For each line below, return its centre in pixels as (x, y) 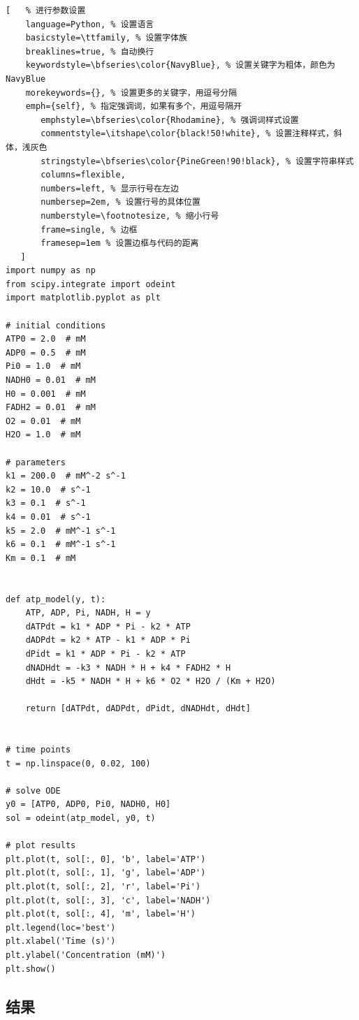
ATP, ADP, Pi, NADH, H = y (88, 613)
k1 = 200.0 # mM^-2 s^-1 (66, 476)
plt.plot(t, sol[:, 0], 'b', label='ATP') (106, 859)
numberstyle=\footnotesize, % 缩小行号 (130, 216)
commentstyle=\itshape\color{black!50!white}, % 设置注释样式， (187, 134)
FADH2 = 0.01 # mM (51, 408)
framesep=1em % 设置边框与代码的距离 (120, 243)
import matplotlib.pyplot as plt (83, 298)
